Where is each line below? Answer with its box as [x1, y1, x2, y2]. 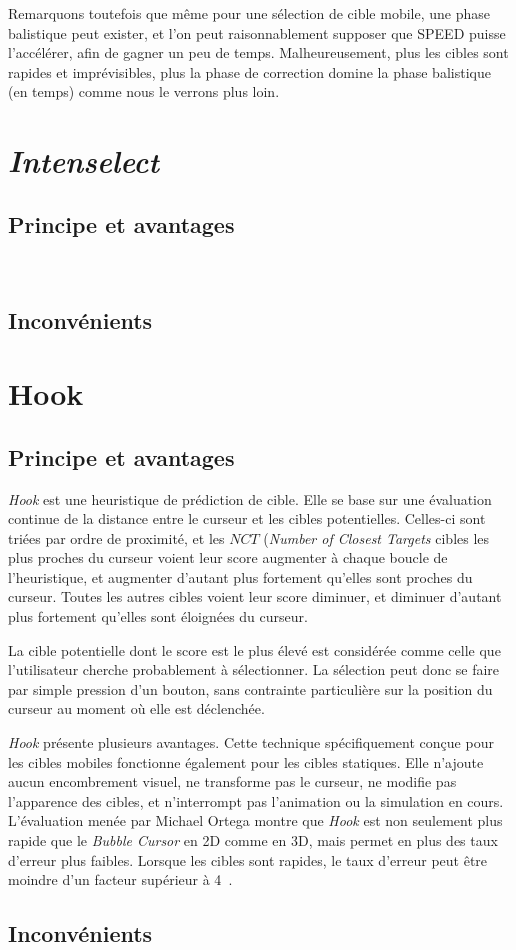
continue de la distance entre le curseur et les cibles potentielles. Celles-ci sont [8, 508, 486, 529]
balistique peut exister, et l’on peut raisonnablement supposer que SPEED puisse [8, 22, 506, 43]
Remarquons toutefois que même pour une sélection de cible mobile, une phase [8, 3, 490, 23]
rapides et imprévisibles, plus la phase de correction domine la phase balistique [8, 61, 491, 82]
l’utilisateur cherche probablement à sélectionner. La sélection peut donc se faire [8, 659, 500, 680]
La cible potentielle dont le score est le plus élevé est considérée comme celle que [8, 639, 501, 660]
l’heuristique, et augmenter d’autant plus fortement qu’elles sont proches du [8, 566, 473, 587]
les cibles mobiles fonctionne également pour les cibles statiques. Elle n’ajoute [8, 751, 484, 772]
